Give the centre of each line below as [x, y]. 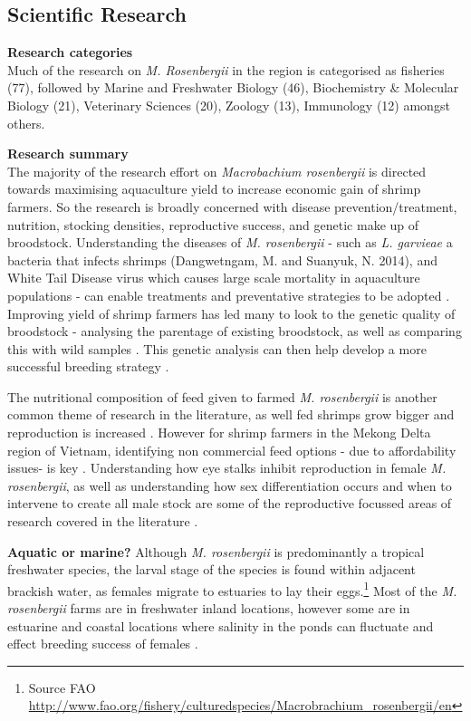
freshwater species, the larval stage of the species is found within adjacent [211, 569]
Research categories [70, 52]
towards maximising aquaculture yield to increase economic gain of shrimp [214, 189]
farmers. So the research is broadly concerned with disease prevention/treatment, [232, 206]
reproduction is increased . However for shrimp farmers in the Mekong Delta [219, 433]
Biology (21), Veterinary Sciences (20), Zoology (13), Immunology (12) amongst [229, 105]
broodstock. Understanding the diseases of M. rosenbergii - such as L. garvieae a [230, 242]
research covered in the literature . [103, 521]
